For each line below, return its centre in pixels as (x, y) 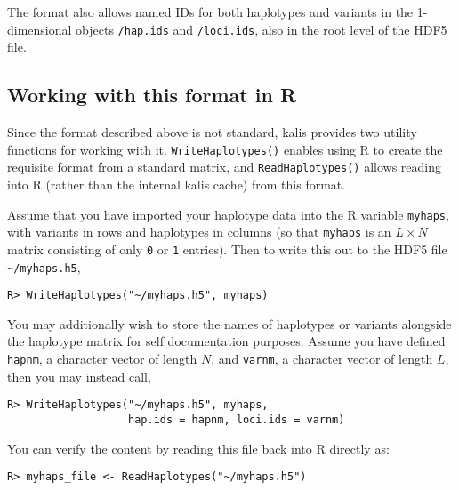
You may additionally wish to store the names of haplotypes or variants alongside (229, 323)
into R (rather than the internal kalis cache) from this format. (177, 184)
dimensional (40, 29)
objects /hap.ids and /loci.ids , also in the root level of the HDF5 (262, 29)
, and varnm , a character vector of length (322, 359)
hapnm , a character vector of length (102, 359)
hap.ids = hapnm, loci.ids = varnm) (237, 419)
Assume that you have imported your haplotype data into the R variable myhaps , (228, 214)
